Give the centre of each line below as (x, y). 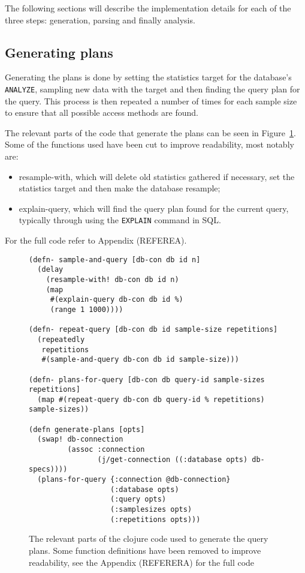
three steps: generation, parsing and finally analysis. (100, 19)
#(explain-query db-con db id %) (117, 300)
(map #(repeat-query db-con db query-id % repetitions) (151, 399)
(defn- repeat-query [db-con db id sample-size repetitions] (153, 330)
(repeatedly (61, 339)
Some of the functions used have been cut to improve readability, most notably (150, 144)
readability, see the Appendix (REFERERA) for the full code (142, 562)
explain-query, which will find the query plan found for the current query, (154, 208)
